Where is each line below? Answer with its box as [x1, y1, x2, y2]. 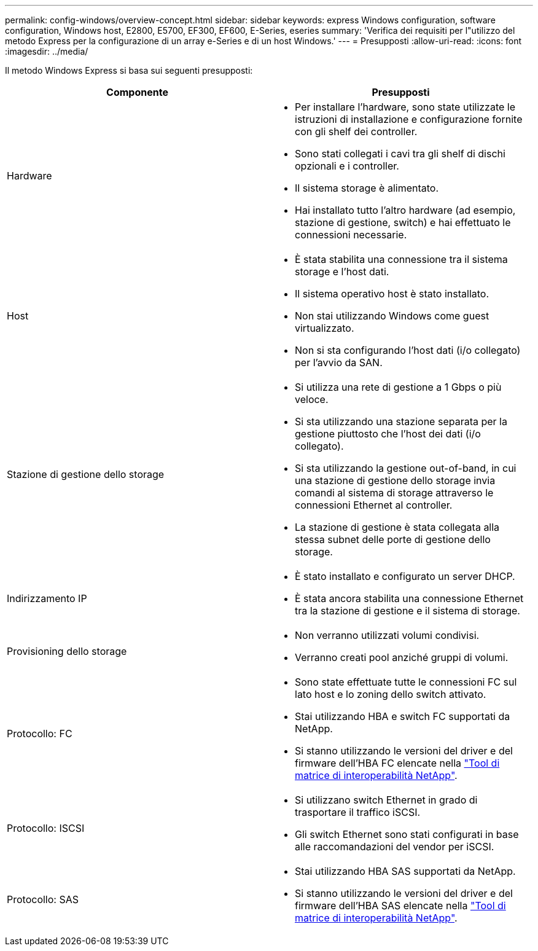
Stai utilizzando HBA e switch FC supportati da [295, 710, 510, 722]
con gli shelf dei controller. [295, 125, 418, 138]
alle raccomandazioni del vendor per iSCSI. [295, 840, 494, 853]
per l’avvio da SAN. [295, 356, 383, 369]
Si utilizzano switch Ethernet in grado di [295, 794, 478, 806]
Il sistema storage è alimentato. [295, 182, 439, 194]
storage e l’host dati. [295, 265, 389, 278]
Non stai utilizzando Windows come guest [295, 310, 489, 322]
